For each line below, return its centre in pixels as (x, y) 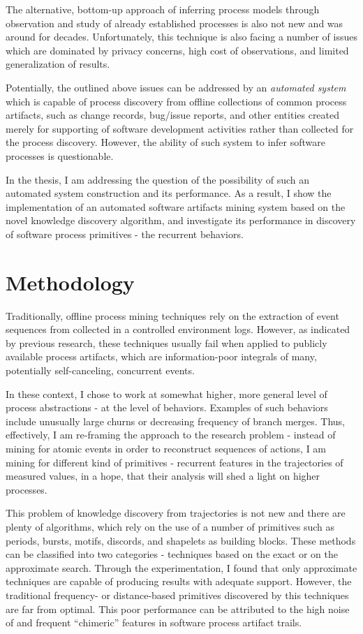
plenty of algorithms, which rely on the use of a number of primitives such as (170, 526)
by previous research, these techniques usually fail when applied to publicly (166, 342)
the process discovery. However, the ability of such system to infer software (166, 142)
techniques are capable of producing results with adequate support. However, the (179, 581)
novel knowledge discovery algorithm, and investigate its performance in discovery (181, 220)
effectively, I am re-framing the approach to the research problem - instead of (171, 435)
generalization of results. (58, 64)
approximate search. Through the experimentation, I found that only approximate (181, 567)
